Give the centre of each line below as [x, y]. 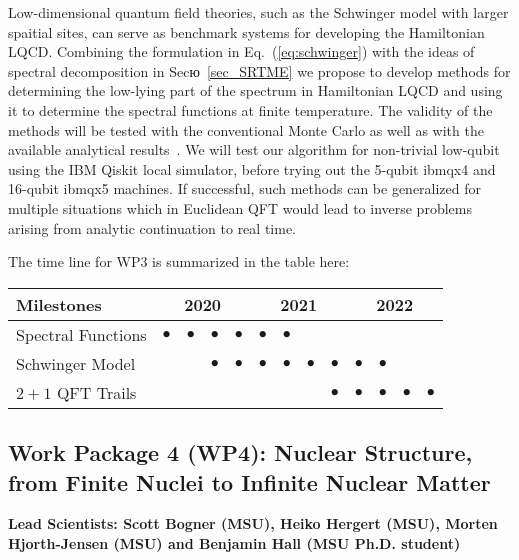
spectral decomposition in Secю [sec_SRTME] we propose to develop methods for [259, 70]
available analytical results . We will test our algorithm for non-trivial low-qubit [254, 149]
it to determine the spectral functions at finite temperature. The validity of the [250, 109]
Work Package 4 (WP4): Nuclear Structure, [240, 452]
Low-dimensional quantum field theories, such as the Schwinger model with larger [258, 12]
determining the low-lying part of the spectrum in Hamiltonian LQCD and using [255, 90]
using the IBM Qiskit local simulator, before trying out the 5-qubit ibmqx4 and [252, 168]
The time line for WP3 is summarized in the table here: [179, 261]
